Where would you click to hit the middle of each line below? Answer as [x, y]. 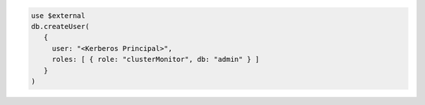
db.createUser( [60, 26]
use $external [58, 15]
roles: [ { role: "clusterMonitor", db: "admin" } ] [155, 60]
